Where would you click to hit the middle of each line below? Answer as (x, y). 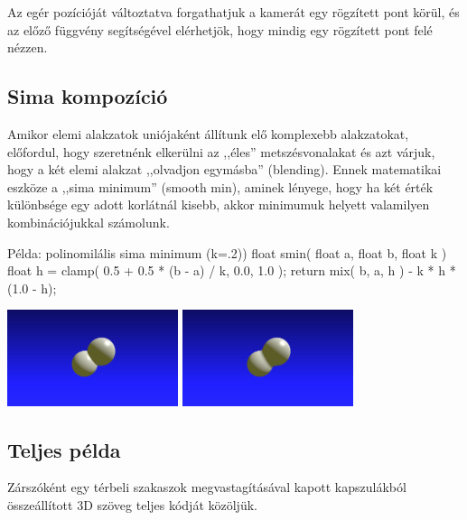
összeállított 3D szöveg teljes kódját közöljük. (132, 505)
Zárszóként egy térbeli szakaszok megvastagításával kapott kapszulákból (207, 487)
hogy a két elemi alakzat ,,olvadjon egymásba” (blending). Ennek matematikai (224, 169)
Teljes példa (64, 449)
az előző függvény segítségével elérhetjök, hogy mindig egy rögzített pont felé (220, 29)
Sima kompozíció (88, 96)
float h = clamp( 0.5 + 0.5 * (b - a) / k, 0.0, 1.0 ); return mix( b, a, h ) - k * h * (232, 270)
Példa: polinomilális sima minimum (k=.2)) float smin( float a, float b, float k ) (227, 252)
